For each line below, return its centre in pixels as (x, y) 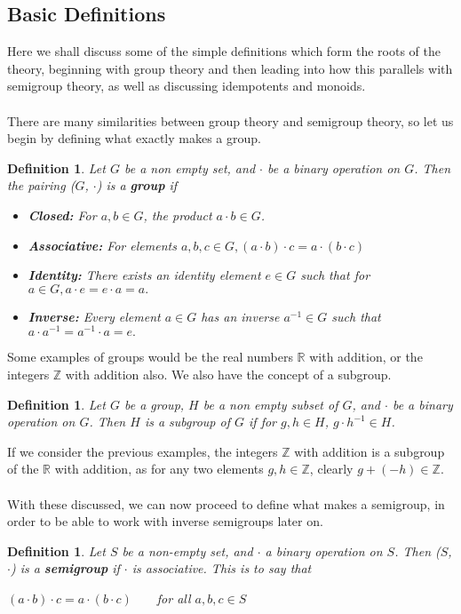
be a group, (154, 404)
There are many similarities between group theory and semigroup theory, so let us (230, 120)
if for (262, 422)
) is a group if (137, 185)
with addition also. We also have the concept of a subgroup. (228, 374)
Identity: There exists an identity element (144, 275)
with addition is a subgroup (370, 451)
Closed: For (62, 215)
